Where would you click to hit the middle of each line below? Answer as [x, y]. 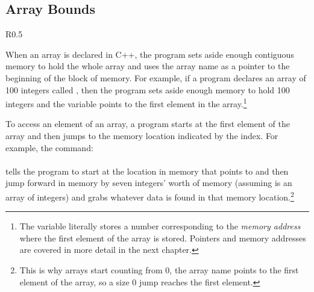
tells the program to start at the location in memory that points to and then [147, 171]
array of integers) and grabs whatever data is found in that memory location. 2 [150, 196]
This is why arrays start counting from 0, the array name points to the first [159, 270]
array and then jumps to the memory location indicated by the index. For [142, 136]
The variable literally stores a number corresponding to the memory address [160, 226]
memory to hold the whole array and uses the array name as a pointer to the [148, 66]
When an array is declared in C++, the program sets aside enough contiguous [150, 54]
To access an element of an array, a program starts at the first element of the [148, 124]
